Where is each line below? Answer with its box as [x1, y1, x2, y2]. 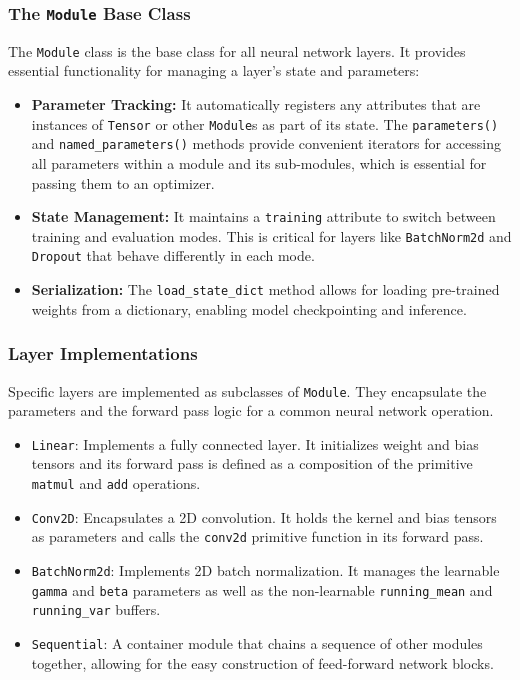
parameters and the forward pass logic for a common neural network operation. [8, 400, 494, 421]
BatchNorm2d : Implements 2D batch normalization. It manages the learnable [31, 560, 500, 581]
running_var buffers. [31, 599, 161, 620]
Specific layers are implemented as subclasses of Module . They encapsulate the [8, 380, 487, 401]
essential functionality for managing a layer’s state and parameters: [8, 60, 420, 81]
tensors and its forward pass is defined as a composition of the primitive [31, 453, 473, 474]
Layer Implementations [8, 341, 198, 366]
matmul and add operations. [31, 473, 201, 494]
